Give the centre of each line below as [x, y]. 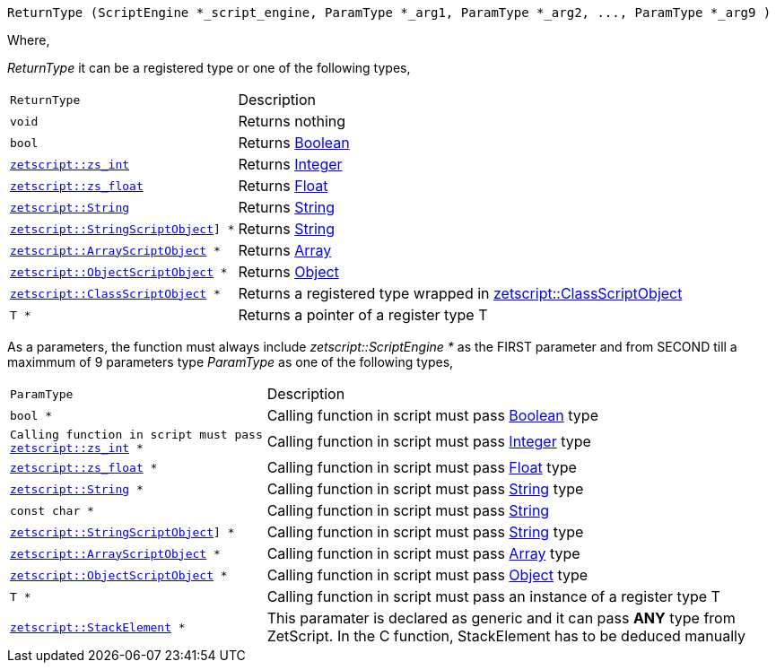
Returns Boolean [294, 143]
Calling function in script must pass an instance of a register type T [493, 596]
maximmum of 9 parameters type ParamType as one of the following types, [231, 362]
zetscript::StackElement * [98, 627]
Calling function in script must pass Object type [427, 575]
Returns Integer [290, 164]
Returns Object [288, 272]
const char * [52, 510]
